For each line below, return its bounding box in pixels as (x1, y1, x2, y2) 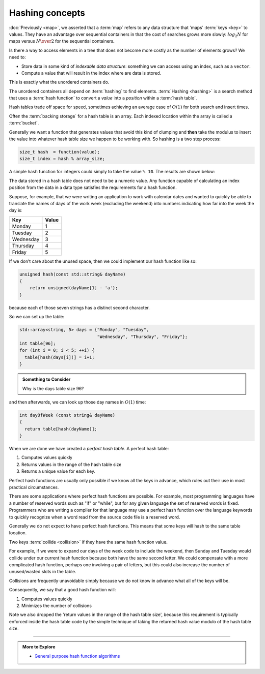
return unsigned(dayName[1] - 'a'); (29, 285, 118, 291)
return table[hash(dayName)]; (25, 426, 98, 431)
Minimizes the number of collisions (21, 603, 92, 609)
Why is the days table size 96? (22, 385, 84, 391)
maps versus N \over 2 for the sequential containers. (9, 38, 115, 44)
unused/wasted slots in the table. (9, 569, 76, 575)
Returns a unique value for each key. (21, 468, 96, 474)
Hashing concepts (9, 7, 85, 18)
